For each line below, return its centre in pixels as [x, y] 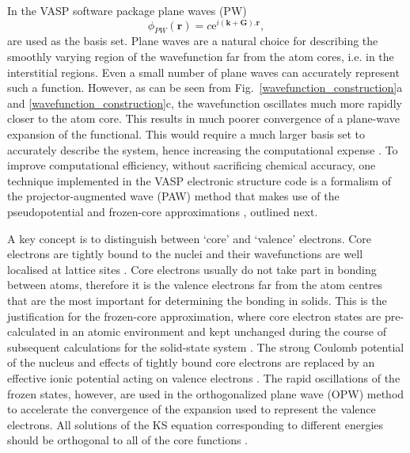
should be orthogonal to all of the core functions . [127, 440]
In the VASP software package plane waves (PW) [127, 10]
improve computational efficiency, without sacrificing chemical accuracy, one [192, 165]
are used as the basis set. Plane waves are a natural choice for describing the [193, 41]
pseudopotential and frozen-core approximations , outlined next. [163, 211]
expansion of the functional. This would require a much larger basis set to [186, 134]
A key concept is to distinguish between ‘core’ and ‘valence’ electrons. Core [190, 238]
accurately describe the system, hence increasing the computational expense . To [203, 149]
